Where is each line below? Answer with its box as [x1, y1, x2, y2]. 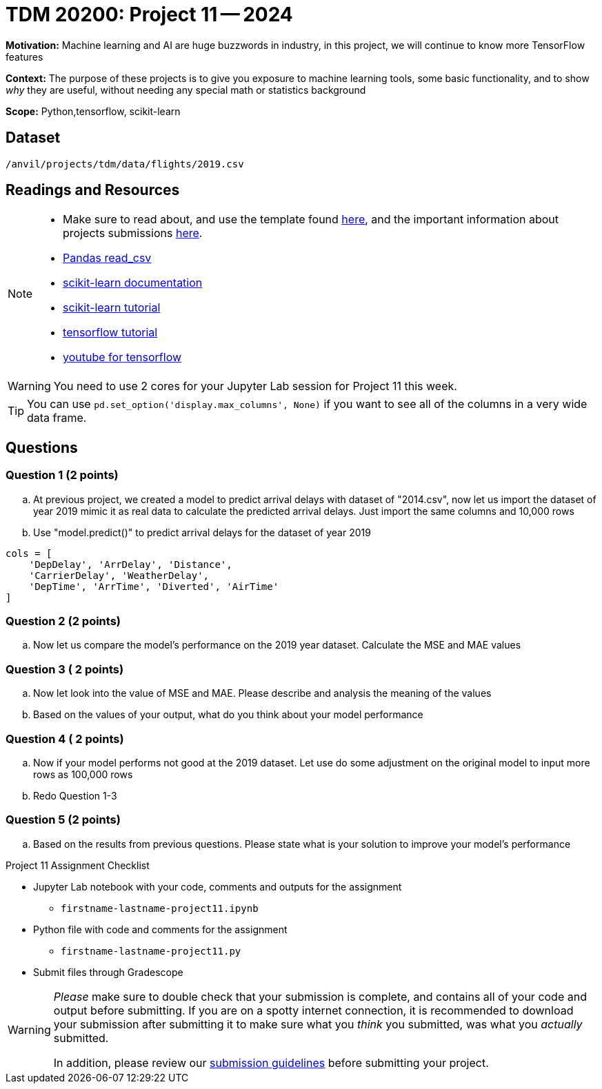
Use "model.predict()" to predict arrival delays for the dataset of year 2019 [33, 526, 371, 538]
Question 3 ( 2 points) [6, 662, 124, 676]
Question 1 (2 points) [6, 468, 119, 482]
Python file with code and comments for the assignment [33, 923, 288, 935]
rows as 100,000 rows [33, 768, 133, 780]
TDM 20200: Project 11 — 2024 [6, 3, 293, 26]
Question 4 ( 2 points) [6, 731, 124, 746]
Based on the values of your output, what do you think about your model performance [33, 709, 423, 721]
